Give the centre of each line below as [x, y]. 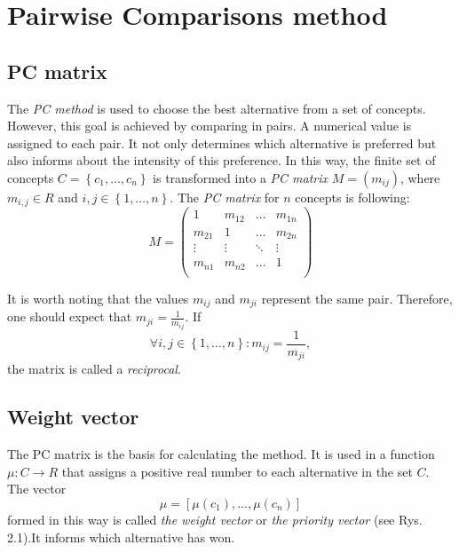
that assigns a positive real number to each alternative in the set [237, 471]
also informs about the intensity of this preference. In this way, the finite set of [222, 160]
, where [420, 177]
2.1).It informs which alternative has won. [121, 537]
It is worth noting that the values [98, 298]
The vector [37, 489]
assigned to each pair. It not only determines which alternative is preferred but [222, 142]
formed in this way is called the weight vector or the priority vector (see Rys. [215, 520]
